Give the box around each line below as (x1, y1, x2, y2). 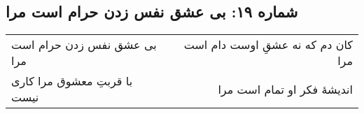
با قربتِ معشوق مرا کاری (11, 73, 133, 90)
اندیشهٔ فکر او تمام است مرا (218, 80, 353, 97)
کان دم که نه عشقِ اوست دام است (183, 36, 353, 53)
